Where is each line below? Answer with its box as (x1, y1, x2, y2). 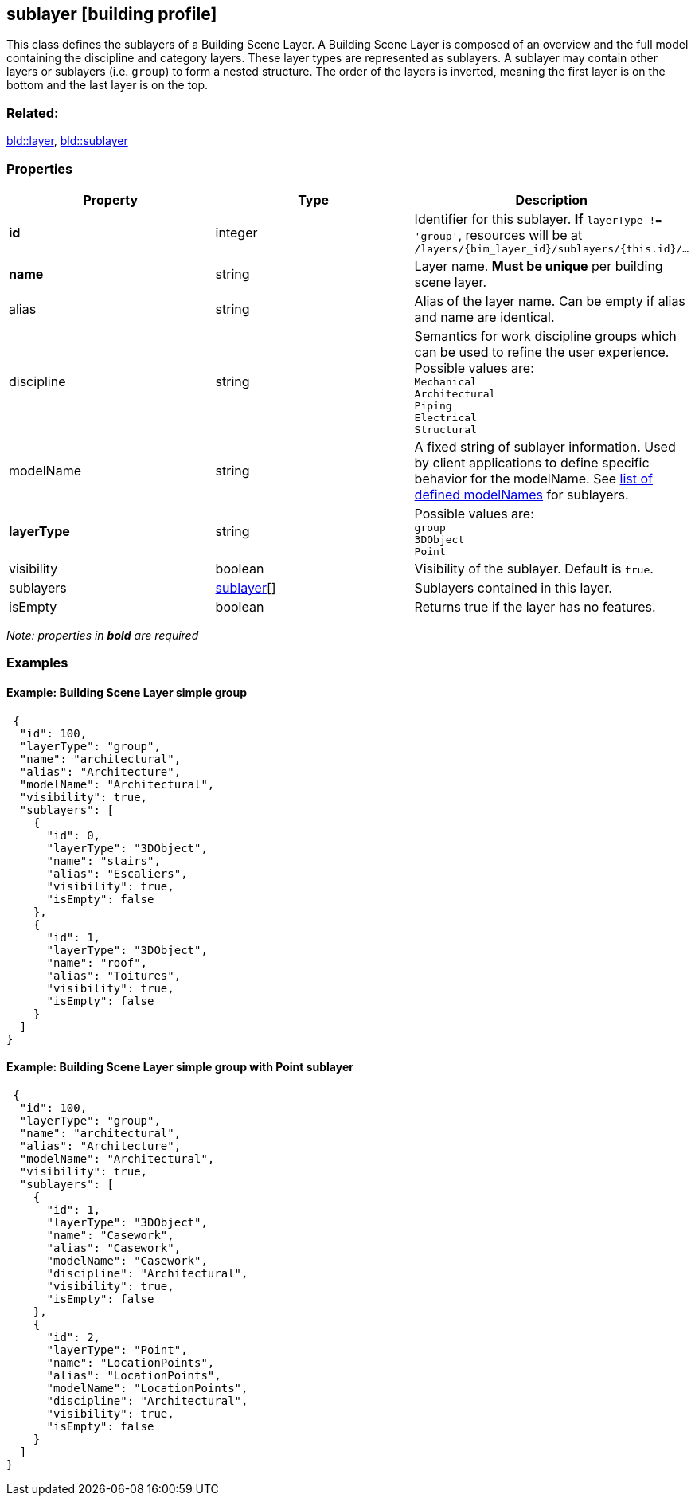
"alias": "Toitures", (46, 968, 182, 982)
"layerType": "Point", (46, 1343, 188, 1356)
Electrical (414, 411, 477, 424)
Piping (414, 399, 452, 412)
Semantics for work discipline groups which (414, 327, 677, 344)
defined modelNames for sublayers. (414, 486, 629, 503)
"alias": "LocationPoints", (46, 1368, 221, 1382)
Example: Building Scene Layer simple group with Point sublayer (6, 1060, 353, 1074)
